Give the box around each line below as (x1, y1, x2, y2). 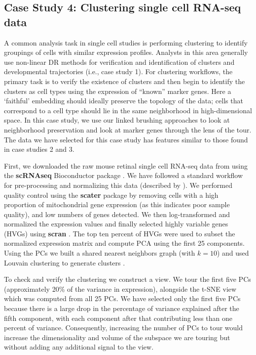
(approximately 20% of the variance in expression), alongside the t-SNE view (4, 283, 237, 294)
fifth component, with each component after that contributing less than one (4, 312, 233, 323)
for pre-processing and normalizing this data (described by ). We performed (4, 179, 233, 190)
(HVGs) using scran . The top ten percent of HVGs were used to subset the (4, 228, 235, 238)
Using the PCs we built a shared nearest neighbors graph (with (4, 248, 195, 258)
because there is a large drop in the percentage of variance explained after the (4, 303, 239, 313)
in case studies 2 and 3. (4, 144, 74, 154)
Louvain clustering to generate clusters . (4, 257, 125, 267)
